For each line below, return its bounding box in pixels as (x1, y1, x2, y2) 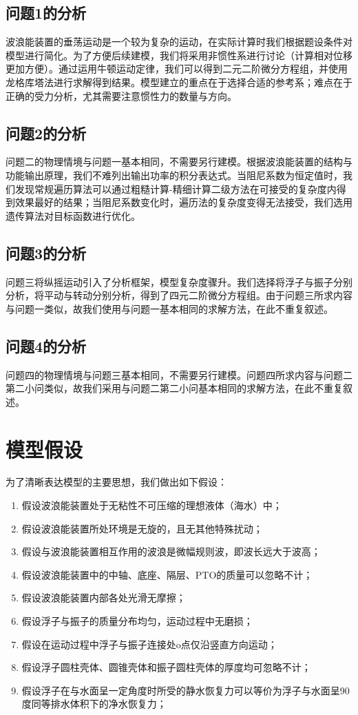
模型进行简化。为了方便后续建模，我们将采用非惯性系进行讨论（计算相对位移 (6, 48, 352, 62)
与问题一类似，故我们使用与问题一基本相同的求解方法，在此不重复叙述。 (6, 301, 333, 315)
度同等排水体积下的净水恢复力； (21, 696, 167, 711)
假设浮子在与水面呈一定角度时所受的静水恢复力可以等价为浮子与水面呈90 (21, 683, 350, 697)
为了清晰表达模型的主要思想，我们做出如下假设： (6, 475, 227, 489)
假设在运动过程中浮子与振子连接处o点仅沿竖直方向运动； (21, 636, 277, 651)
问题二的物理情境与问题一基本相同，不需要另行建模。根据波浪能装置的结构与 (6, 154, 352, 169)
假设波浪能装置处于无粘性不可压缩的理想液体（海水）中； (21, 498, 282, 512)
